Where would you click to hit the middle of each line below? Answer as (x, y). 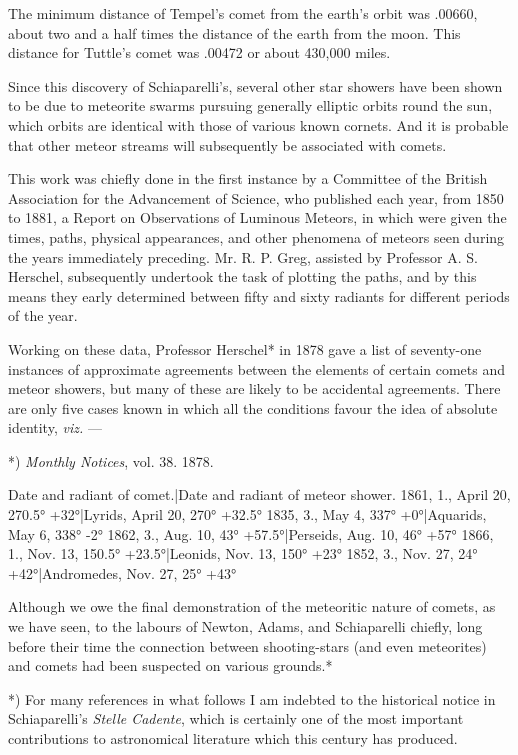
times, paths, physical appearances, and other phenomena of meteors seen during (256, 236)
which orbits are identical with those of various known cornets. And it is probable (258, 124)
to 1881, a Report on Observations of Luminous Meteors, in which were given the (257, 217)
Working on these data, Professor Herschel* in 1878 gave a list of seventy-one (245, 348)
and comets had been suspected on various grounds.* (170, 665)
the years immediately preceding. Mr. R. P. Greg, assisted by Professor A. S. (243, 256)
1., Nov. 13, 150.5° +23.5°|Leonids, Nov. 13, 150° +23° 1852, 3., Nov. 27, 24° (243, 553)
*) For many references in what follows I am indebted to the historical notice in (252, 698)
